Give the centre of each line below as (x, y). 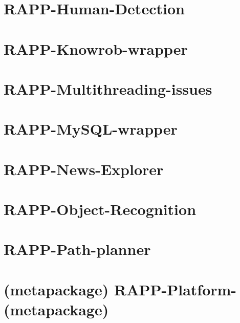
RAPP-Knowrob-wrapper (96, 48)
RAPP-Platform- (175, 289)
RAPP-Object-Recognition (100, 209)
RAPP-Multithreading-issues (108, 88)
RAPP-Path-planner (77, 249)
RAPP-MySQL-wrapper (91, 129)
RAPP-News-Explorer (84, 169)
